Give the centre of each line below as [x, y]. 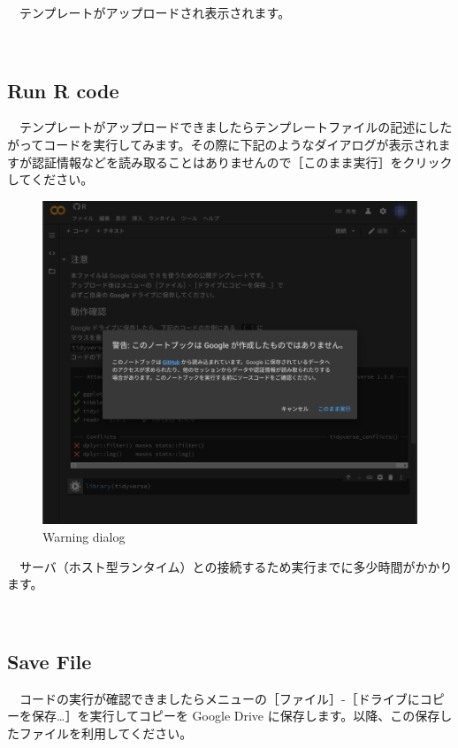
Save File [50, 661]
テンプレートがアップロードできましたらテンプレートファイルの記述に [223, 127]
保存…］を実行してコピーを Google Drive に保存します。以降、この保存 [236, 716]
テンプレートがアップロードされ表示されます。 [155, 12]
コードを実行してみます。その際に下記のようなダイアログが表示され [241, 144]
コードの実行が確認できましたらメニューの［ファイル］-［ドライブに [219, 698]
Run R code [63, 90]
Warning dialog [84, 537]
